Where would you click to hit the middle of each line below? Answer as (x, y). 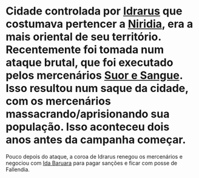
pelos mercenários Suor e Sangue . (94, 75)
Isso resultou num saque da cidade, (97, 88)
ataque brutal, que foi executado (89, 63)
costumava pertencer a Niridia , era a (99, 24)
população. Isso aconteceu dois (88, 127)
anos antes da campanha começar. (96, 140)
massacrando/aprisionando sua (88, 114)
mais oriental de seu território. (83, 37)
